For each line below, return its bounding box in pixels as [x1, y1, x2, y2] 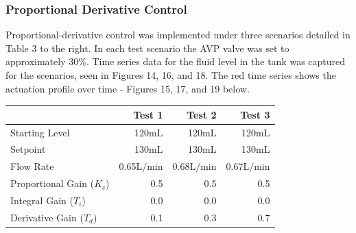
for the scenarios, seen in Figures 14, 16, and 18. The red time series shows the [5, 68, 336, 82]
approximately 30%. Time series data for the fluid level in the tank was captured [5, 54, 346, 69]
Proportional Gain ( [10, 176, 95, 191]
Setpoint [10, 142, 46, 156]
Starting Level [10, 125, 70, 139]
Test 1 [133, 107, 163, 121]
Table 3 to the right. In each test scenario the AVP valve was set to [5, 40, 289, 55]
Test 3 [240, 107, 270, 121]
